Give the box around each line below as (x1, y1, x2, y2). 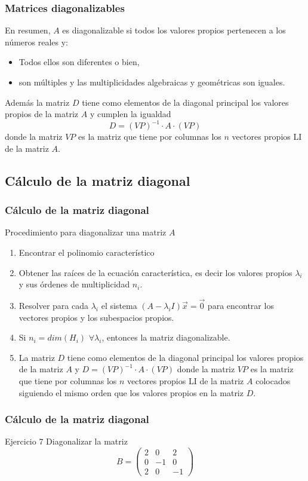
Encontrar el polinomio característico (19, 246, 155, 259)
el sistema (101, 299, 137, 312)
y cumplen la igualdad (90, 108, 171, 120)
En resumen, (5, 24, 51, 36)
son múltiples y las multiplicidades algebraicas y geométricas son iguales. (19, 76, 285, 88)
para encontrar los (207, 299, 274, 312)
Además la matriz (5, 96, 70, 108)
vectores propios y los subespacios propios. (19, 311, 174, 323)
